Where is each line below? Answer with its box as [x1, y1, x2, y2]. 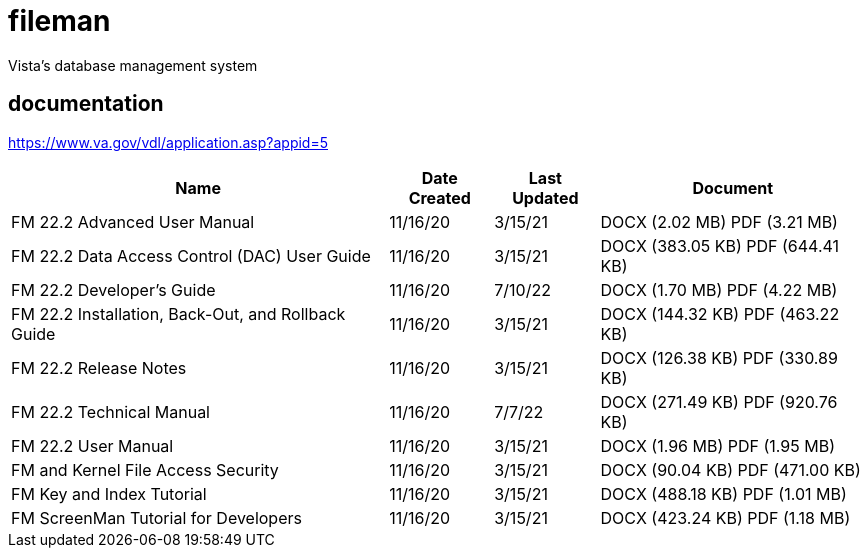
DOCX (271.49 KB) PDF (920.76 [600, 391, 838, 412]
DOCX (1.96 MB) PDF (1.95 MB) [600, 435, 835, 456]
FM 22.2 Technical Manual [11, 401, 210, 422]
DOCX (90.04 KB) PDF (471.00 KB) [600, 459, 861, 480]
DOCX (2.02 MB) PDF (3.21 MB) [600, 211, 838, 232]
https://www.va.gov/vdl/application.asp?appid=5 [8, 133, 328, 151]
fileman [8, 4, 111, 38]
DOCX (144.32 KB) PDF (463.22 [600, 303, 840, 324]
